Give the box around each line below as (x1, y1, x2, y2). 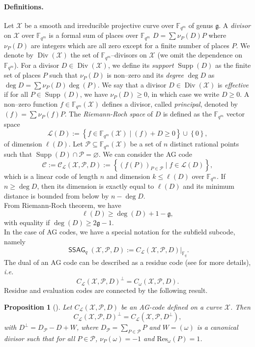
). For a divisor (14, 59, 59, 70)
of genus (188, 20, 213, 30)
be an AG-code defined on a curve (121, 302, 222, 312)
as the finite (215, 59, 251, 70)
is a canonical (197, 322, 238, 332)
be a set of (130, 139, 162, 149)
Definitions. (4, 1, 44, 11)
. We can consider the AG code (98, 148, 193, 159)
